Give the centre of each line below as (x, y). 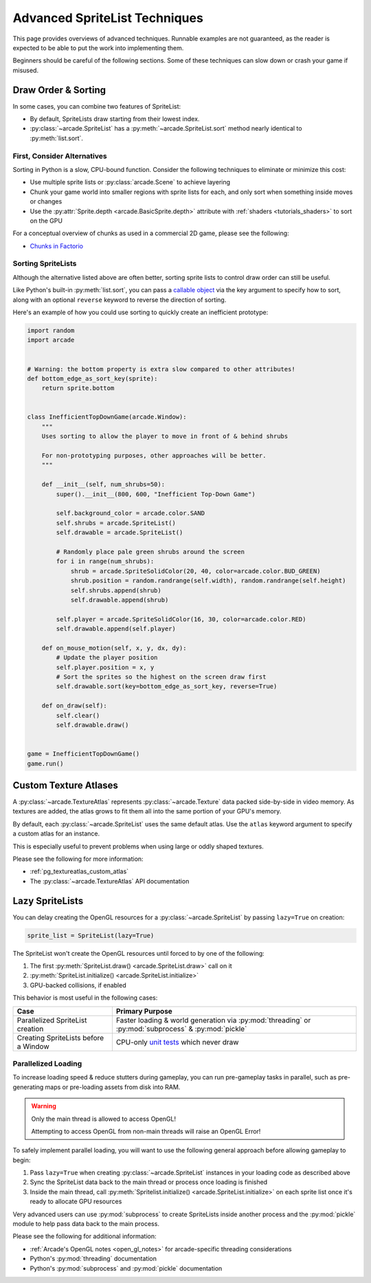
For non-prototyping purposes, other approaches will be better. (154, 456)
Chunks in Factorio (57, 246)
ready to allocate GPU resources (76, 1202)
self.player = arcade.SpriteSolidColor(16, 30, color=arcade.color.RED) (181, 619)
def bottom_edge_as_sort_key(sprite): (92, 379)
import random (51, 330)
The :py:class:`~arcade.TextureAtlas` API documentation (110, 881)
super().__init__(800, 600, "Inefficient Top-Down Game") (156, 494)
